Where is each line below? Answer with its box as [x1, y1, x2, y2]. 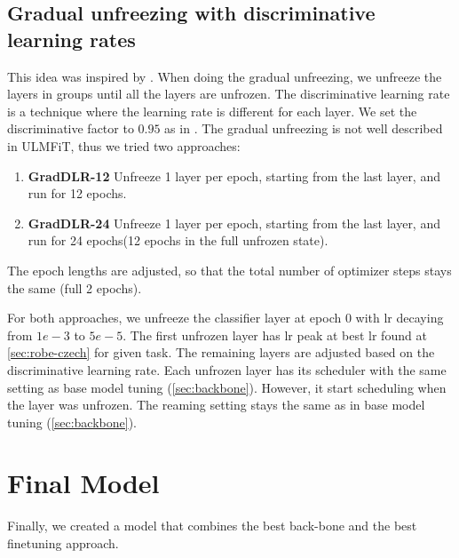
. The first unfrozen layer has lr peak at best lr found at [123, 325, 427, 344]
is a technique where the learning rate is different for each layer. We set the [7, 101, 417, 120]
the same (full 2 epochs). [7, 278, 142, 297]
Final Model [7, 465, 160, 501]
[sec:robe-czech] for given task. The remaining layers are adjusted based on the [7, 343, 435, 362]
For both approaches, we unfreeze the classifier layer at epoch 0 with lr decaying [7, 308, 444, 327]
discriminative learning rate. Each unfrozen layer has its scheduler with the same [7, 360, 447, 379]
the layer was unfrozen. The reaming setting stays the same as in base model [7, 395, 425, 414]
